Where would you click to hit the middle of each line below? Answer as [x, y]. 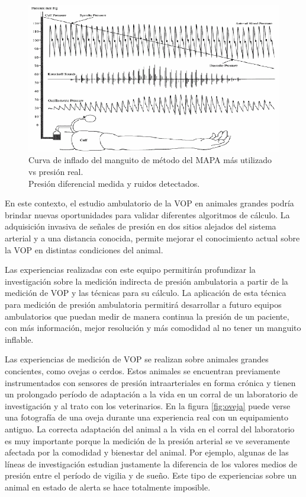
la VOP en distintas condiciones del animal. [84, 249]
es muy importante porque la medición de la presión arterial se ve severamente [147, 440]
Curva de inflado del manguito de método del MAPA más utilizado [150, 160]
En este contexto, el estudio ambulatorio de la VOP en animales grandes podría [149, 203]
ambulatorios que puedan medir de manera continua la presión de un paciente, [147, 316]
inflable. [19, 339]
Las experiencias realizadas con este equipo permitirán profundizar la [130, 270]
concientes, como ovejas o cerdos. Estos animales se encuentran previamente [143, 370]
